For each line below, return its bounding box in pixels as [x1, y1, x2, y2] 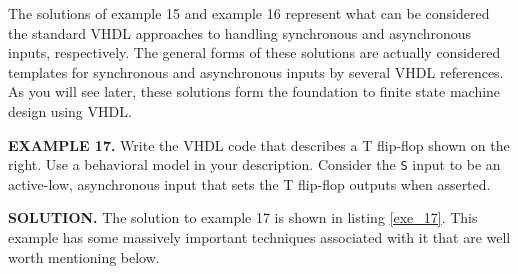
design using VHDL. [8, 100, 132, 121]
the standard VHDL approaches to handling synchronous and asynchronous [8, 22, 472, 43]
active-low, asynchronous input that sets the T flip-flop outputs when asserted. [8, 173, 491, 194]
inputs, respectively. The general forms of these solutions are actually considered [8, 42, 501, 63]
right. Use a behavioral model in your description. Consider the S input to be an [8, 154, 501, 175]
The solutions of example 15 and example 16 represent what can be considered [8, 3, 490, 23]
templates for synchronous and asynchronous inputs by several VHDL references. [8, 61, 504, 82]
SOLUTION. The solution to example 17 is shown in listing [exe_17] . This [8, 207, 478, 228]
